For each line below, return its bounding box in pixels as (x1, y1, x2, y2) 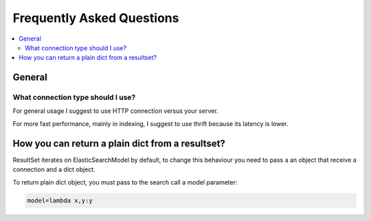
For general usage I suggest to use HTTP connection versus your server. (12, 107, 219, 115)
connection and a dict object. (12, 165, 95, 173)
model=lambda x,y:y (27, 196, 93, 204)
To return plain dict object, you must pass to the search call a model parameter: (12, 178, 238, 186)
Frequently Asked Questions (12, 10, 179, 25)
